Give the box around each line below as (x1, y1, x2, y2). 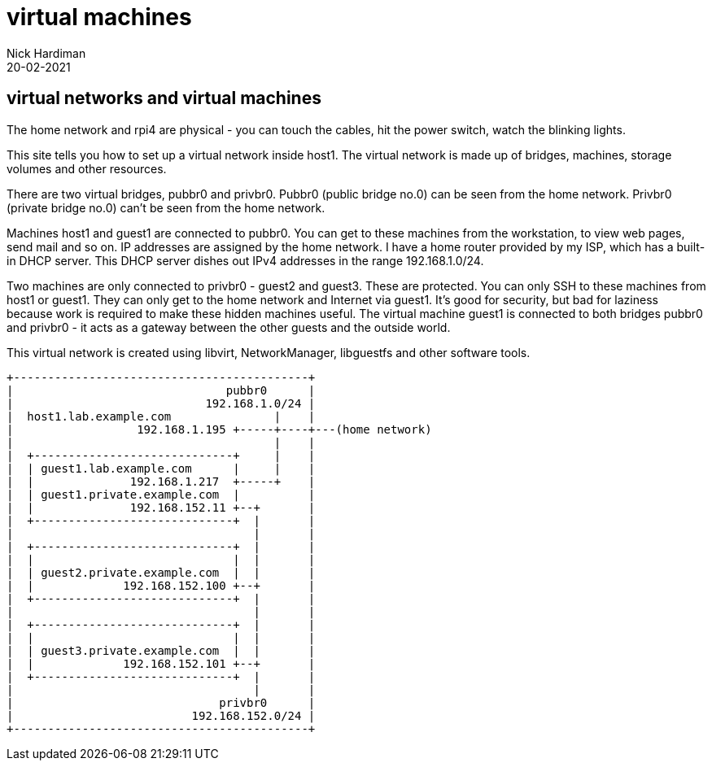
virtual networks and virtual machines (7, 88, 321, 109)
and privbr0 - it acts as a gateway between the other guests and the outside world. (7, 320, 451, 334)
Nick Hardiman (7, 46, 86, 60)
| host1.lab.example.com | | (7, 409, 316, 423)
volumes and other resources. (7, 161, 167, 176)
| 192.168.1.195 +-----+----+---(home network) (7, 422, 432, 436)
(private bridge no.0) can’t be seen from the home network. (7, 200, 325, 215)
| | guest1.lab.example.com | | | (7, 461, 316, 475)
